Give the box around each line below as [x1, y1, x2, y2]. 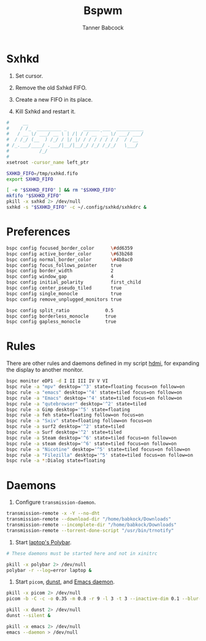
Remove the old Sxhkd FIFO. [15, 84, 87, 91]
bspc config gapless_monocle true [6, 319, 116, 325]
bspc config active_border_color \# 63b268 [6, 250, 133, 257]
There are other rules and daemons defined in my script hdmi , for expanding [6, 359, 200, 367]
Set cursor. [15, 72, 44, 80]
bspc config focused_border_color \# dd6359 [6, 245, 133, 251]
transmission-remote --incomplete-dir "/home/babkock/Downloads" [6, 522, 177, 528]
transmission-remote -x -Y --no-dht [6, 511, 100, 517]
